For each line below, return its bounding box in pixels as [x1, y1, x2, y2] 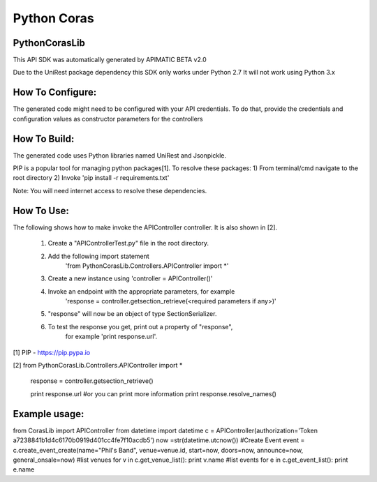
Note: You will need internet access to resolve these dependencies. [13, 186, 207, 195]
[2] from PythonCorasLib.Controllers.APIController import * [13, 361, 183, 370]
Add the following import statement [47, 252, 149, 260]
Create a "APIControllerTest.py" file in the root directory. [47, 239, 209, 248]
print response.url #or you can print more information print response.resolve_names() [30, 389, 277, 398]
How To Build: [13, 133, 75, 144]
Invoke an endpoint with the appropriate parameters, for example [47, 287, 235, 296]
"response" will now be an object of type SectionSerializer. [47, 310, 217, 318]
